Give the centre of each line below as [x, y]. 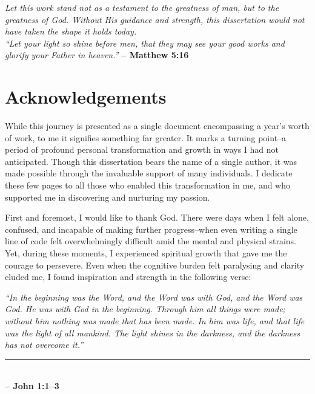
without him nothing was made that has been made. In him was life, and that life [155, 321]
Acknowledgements [86, 97]
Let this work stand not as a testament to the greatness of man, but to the [142, 7]
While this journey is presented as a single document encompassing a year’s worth [157, 126]
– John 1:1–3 [32, 386]
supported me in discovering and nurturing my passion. [108, 197]
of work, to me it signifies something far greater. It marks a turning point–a [146, 137]
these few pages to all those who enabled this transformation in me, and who [148, 185]
